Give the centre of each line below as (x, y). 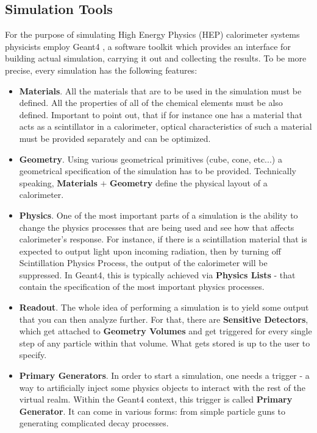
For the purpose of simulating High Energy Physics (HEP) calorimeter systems (152, 34)
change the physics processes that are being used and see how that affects (157, 227)
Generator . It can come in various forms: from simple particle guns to (152, 411)
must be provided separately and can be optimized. (115, 138)
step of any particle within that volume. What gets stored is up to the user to (165, 343)
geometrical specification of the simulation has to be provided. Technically (158, 171)
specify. (33, 355)
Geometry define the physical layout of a (189, 182)
